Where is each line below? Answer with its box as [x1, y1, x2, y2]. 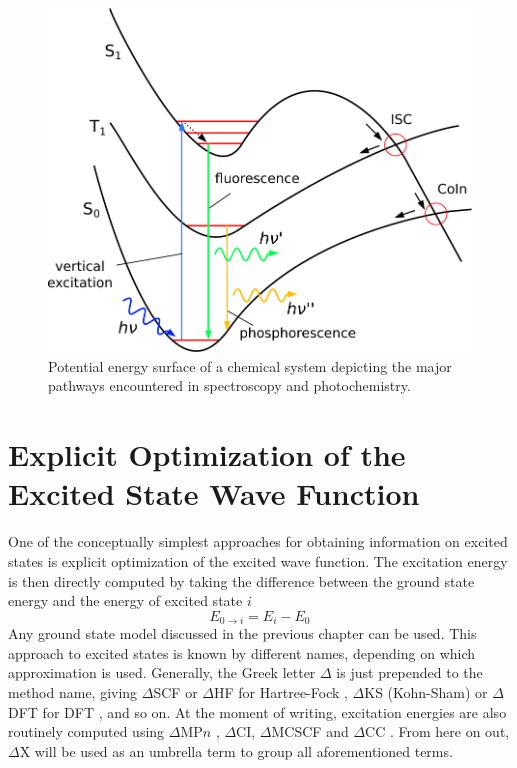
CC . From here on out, [365, 721, 510, 742]
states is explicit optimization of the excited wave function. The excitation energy [8, 550, 508, 571]
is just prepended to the [336, 662, 483, 683]
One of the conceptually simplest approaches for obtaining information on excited [8, 531, 508, 552]
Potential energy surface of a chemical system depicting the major [48, 355, 452, 376]
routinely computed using [8, 721, 165, 742]
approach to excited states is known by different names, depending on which [8, 642, 476, 663]
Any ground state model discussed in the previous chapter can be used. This [8, 623, 477, 644]
